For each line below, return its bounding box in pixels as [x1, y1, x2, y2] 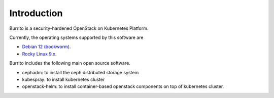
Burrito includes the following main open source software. [9, 60, 130, 66]
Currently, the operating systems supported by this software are [9, 34, 144, 40]
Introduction [9, 8, 63, 19]
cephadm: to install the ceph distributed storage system [22, 69, 139, 75]
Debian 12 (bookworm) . [22, 43, 71, 50]
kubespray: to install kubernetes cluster [22, 76, 105, 82]
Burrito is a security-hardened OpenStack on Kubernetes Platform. [9, 25, 149, 31]
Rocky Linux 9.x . [22, 51, 57, 57]
